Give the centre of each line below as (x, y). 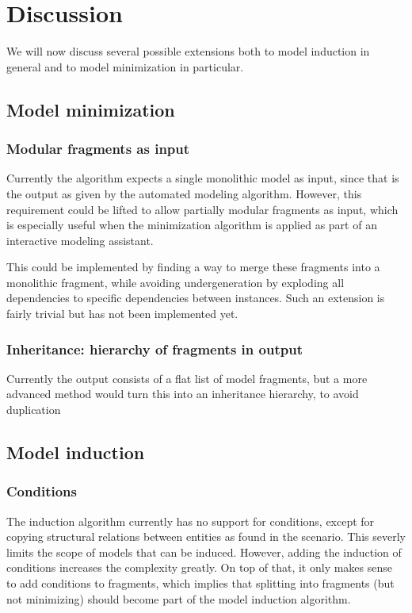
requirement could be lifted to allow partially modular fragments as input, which (202, 209)
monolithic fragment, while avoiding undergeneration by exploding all (175, 282)
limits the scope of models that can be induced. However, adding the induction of (204, 552)
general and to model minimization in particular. (125, 66)
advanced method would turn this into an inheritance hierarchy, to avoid (183, 394)
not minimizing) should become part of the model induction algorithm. (179, 598)
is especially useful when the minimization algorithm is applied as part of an (192, 225)
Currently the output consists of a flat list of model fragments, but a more (187, 378)
